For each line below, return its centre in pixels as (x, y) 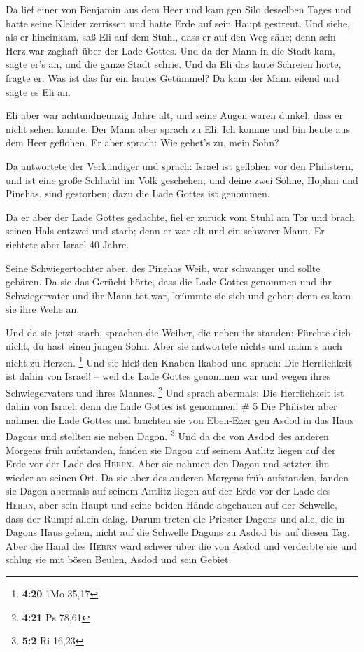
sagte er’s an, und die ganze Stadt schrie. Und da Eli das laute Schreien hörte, (174, 64)
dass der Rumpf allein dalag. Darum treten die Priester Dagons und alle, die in (175, 518)
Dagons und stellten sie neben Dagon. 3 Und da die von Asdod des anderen (167, 435)
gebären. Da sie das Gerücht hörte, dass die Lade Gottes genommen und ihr (169, 282)
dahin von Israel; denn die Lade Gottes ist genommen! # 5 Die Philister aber (171, 406)
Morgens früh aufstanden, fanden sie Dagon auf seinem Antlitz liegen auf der (171, 449)
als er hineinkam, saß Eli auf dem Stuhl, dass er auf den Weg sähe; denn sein (171, 37)
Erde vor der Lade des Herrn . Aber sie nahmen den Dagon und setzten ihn (168, 463)
